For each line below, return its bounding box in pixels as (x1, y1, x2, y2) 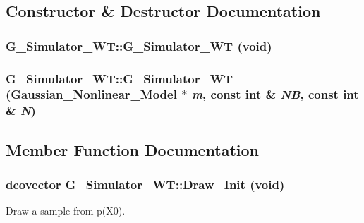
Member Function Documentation (6, 138, 260, 160)
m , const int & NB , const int (191, 85, 359, 103)
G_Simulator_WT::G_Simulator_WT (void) (6, 37, 272, 54)
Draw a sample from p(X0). (6, 203, 126, 218)
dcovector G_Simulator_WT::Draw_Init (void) (6, 176, 285, 193)
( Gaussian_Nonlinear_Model (6, 85, 177, 103)
